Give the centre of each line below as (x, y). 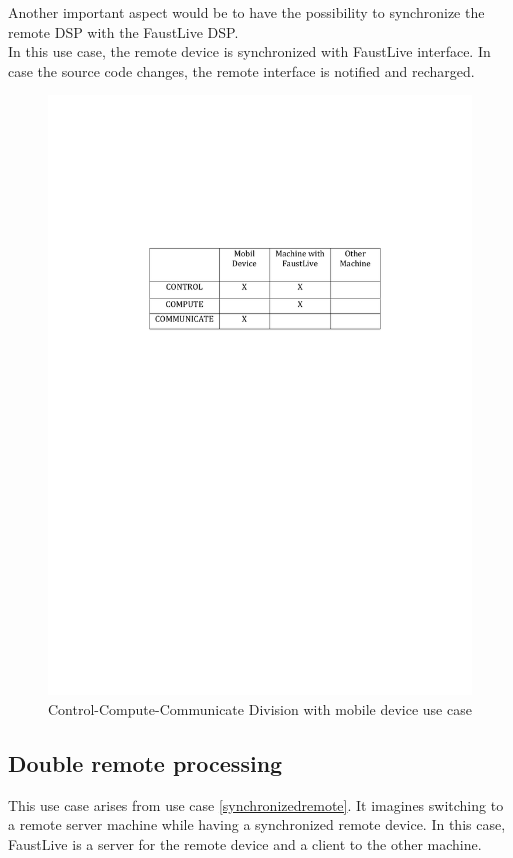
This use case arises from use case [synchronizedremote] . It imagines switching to (256, 804)
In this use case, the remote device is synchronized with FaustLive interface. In (249, 51)
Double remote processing (145, 762)
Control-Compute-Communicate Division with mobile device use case (260, 708)
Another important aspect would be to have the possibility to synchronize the (246, 12)
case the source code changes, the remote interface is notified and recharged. (241, 70)
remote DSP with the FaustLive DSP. (123, 31)
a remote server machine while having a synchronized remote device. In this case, (257, 824)
